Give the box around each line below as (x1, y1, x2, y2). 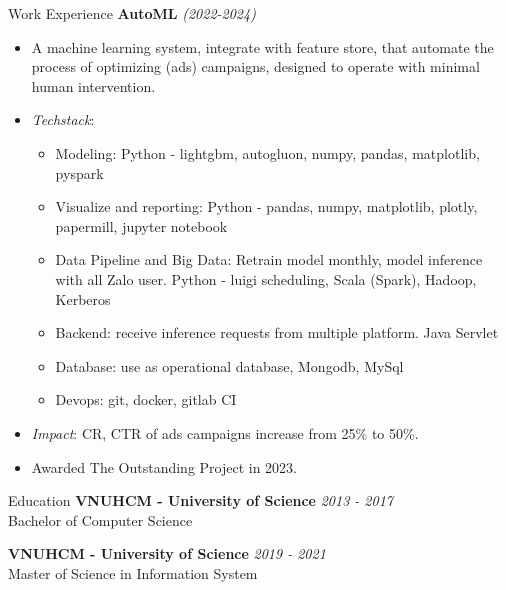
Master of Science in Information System (8, 562, 258, 583)
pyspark (55, 162, 104, 183)
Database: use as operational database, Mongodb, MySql (55, 355, 404, 376)
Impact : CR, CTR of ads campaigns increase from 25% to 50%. (31, 422, 419, 443)
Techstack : (31, 109, 95, 130)
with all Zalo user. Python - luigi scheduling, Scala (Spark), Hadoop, (55, 268, 477, 289)
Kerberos (55, 288, 111, 309)
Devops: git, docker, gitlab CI (55, 389, 237, 410)
